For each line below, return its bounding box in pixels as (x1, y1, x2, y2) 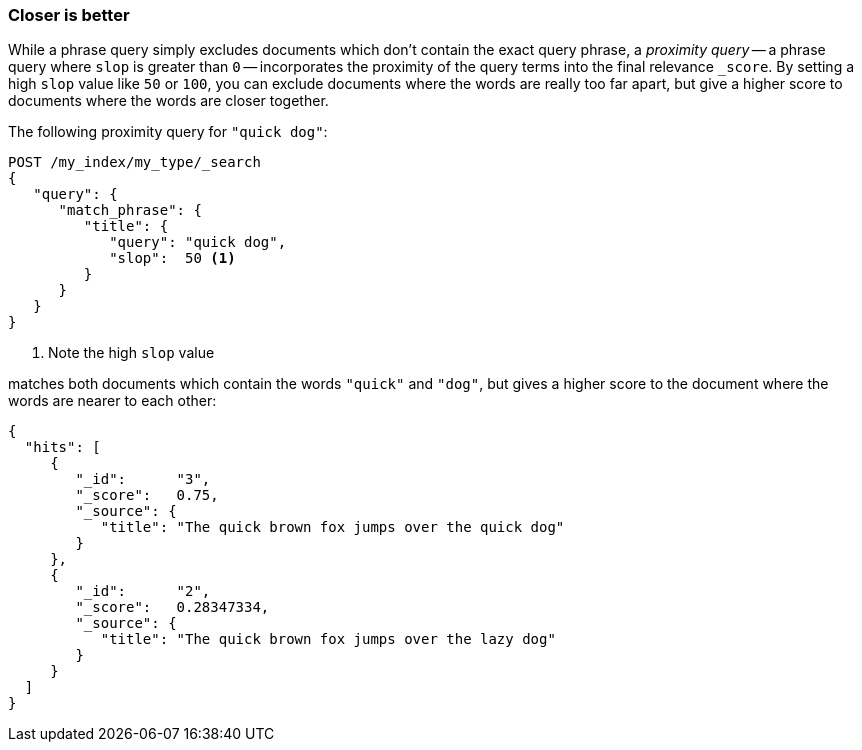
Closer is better (8, 5, 130, 25)
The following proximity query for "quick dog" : (8, 123, 328, 141)
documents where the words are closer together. (8, 92, 329, 110)
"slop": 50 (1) (109, 250, 236, 267)
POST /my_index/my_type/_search (8, 154, 261, 171)
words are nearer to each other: (8, 392, 217, 410)
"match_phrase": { (58, 202, 202, 219)
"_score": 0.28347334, (75, 599, 270, 616)
